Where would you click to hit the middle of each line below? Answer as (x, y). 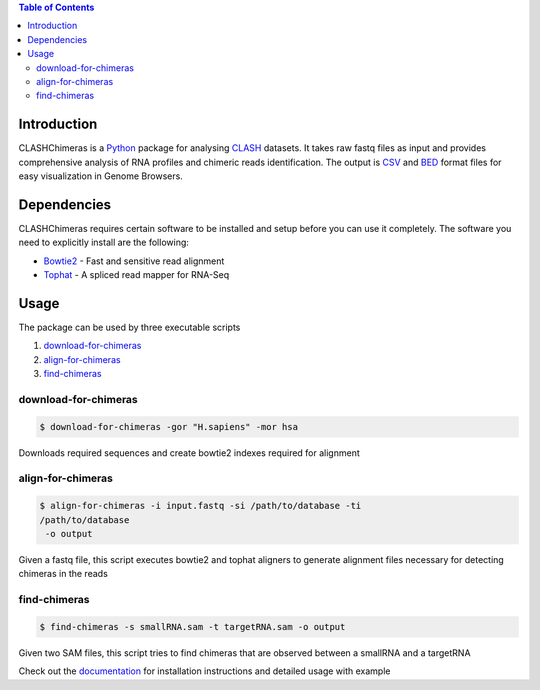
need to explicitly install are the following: (104, 242)
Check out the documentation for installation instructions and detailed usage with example (204, 671)
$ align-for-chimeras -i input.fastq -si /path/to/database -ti (200, 506)
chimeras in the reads (63, 574)
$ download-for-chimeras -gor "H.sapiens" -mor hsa (169, 426)
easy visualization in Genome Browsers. (101, 176)
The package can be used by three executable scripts (129, 327)
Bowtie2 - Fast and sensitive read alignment (134, 261)
